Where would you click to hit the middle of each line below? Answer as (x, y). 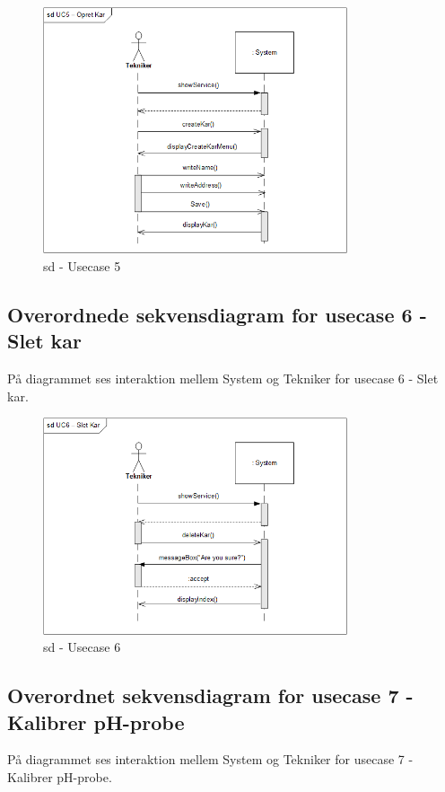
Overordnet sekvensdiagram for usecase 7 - (210, 695)
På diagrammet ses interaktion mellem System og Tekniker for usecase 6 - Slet (223, 378)
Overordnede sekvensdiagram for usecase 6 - (217, 314)
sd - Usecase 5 (82, 265)
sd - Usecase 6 (82, 647)
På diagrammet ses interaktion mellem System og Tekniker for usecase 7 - (210, 759)
